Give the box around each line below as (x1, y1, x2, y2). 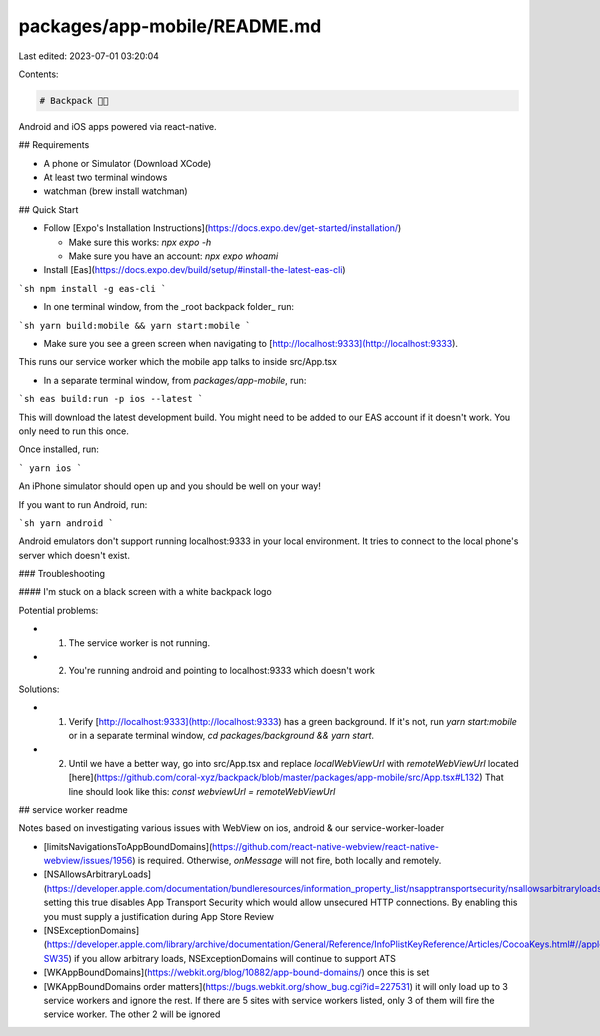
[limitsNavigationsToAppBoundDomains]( (43, 840, 213, 852)
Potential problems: (18, 604, 99, 616)
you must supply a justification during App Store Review (43, 910, 275, 922)
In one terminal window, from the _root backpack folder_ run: (43, 301, 295, 313)
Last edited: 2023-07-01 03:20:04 (18, 50, 160, 62)
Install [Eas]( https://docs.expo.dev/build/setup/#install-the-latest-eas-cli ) (43, 264, 346, 276)
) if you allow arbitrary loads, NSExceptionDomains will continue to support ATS (68, 952, 397, 964)
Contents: (18, 68, 59, 80)
